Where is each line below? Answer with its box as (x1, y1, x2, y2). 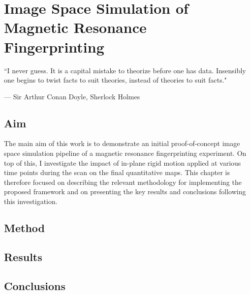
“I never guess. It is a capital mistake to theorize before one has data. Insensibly (4, 65, 246, 75)
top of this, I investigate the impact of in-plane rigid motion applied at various (4, 157, 241, 168)
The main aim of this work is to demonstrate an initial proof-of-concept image (4, 138, 240, 148)
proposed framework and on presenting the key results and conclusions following (4, 186, 246, 197)
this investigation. (4, 196, 58, 206)
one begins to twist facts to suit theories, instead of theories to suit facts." (4, 75, 227, 85)
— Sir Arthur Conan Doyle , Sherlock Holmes (4, 91, 140, 101)
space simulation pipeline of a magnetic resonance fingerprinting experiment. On (4, 148, 247, 158)
